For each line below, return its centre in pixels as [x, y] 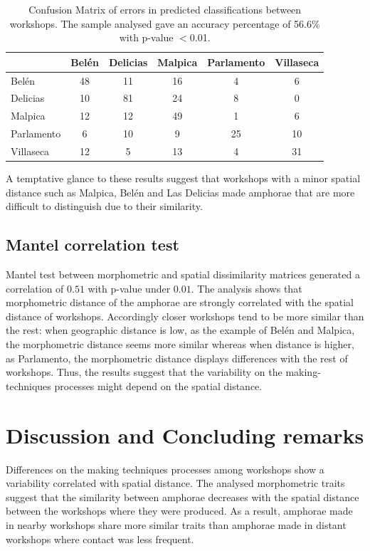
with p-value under [129, 288]
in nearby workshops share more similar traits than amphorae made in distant [176, 524]
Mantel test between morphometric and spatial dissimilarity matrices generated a [183, 274]
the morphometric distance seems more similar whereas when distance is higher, [180, 344]
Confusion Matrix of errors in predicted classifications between [165, 9]
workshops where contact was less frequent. [100, 539]
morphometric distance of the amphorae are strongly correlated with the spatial [180, 302]
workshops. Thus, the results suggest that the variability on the [144, 372]
